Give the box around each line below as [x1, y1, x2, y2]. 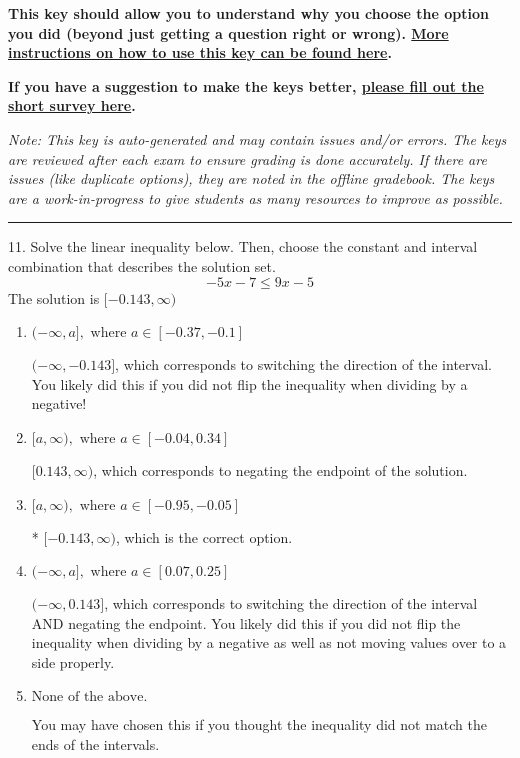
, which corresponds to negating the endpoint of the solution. [93, 459, 468, 480]
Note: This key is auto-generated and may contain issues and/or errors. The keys [8, 128, 507, 149]
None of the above [31, 690, 144, 705]
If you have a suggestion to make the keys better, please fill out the [8, 75, 484, 96]
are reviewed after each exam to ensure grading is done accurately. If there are [8, 148, 487, 169]
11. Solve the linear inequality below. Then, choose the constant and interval [8, 236, 478, 257]
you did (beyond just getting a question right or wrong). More [8, 22, 449, 43]
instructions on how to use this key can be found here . [8, 42, 392, 63]
